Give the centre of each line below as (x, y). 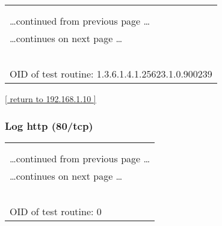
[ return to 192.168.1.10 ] (51, 99)
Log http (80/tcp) (49, 125)
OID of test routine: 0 (56, 211)
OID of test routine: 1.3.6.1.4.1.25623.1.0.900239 (111, 74)
